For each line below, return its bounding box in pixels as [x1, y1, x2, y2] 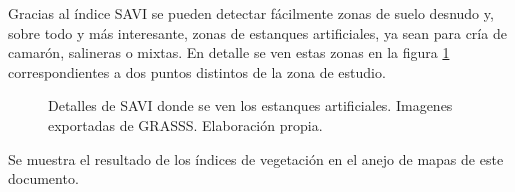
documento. [8, 168, 79, 189]
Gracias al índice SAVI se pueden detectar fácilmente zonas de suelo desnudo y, [8, 3, 494, 23]
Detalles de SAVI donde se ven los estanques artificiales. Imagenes [48, 95, 453, 116]
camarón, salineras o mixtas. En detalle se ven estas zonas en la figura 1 [8, 42, 450, 63]
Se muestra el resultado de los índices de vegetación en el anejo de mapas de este [8, 148, 504, 169]
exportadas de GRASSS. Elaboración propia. [48, 114, 323, 135]
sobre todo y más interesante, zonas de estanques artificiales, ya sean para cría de [8, 22, 507, 43]
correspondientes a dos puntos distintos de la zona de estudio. [8, 61, 386, 82]
